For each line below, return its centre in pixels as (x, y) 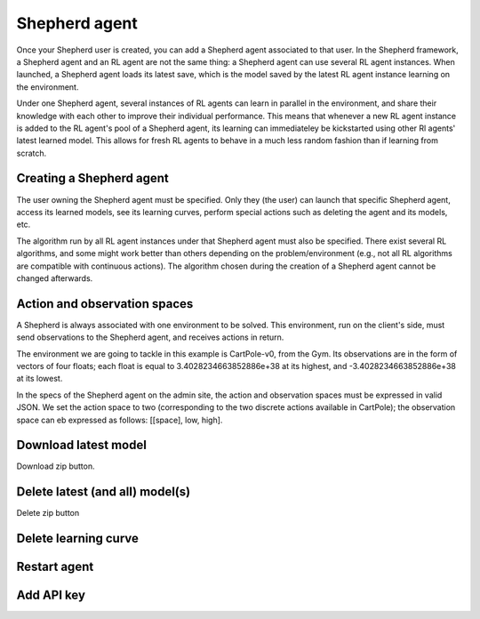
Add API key (51, 595)
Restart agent (55, 567)
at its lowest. (40, 379)
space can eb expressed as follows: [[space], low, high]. (120, 420)
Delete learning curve (78, 539)
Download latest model (81, 445)
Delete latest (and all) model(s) (104, 492)
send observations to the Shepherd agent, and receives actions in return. (150, 337)
